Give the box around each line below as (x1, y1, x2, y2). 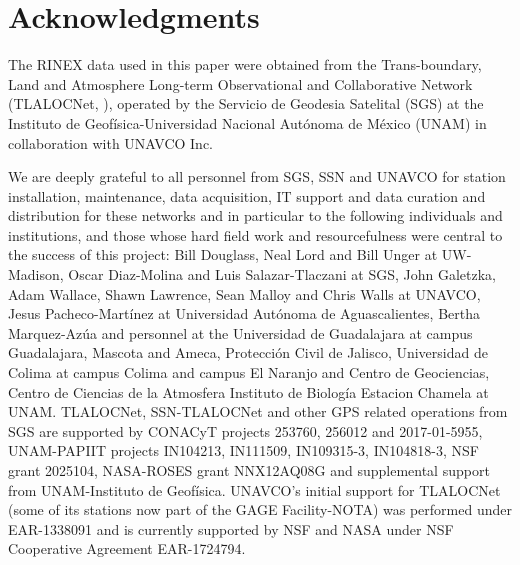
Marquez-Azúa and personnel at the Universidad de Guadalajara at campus (8, 322, 473, 343)
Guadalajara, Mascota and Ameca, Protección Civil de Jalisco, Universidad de (8, 342, 488, 363)
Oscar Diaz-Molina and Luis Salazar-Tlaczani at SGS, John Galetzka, (68, 264, 497, 285)
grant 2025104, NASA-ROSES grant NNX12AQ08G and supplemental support (8, 460, 490, 480)
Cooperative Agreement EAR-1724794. (8, 538, 246, 559)
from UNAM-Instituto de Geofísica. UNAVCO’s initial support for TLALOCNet (8, 479, 501, 500)
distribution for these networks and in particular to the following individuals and (8, 205, 503, 226)
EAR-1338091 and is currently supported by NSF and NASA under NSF (8, 518, 454, 539)
